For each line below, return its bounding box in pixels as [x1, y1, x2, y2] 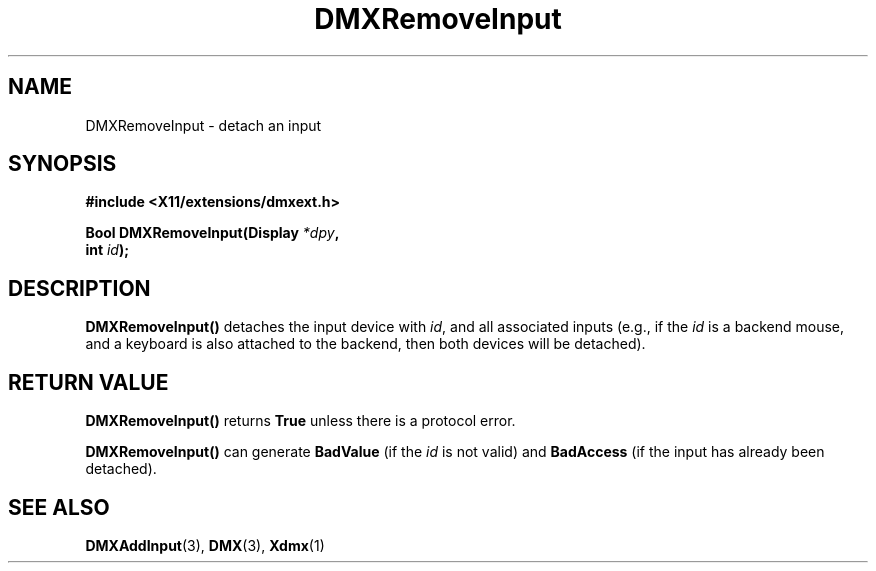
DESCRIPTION [8, 275, 151, 301]
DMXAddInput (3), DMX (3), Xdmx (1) [85, 536, 325, 554]
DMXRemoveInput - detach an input [85, 116, 322, 134]
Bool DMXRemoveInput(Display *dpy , [85, 224, 340, 242]
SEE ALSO [8, 494, 110, 520]
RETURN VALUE [8, 369, 169, 395]
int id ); [85, 241, 130, 259]
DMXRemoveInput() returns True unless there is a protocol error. [85, 412, 516, 430]
